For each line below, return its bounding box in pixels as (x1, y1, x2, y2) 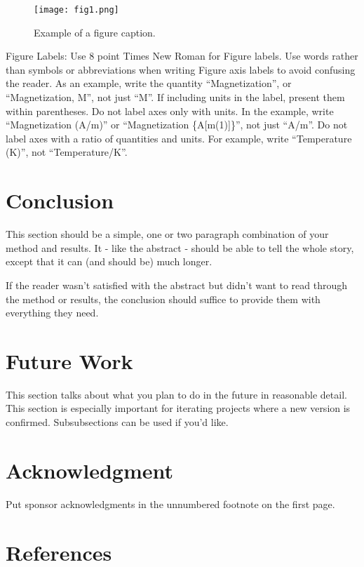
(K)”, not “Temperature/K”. (6, 145, 128, 159)
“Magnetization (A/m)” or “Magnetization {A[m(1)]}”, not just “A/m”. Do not (6, 117, 348, 132)
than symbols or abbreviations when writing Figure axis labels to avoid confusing (6, 62, 356, 76)
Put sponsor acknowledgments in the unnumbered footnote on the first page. (6, 496, 335, 511)
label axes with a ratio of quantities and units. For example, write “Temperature (6, 131, 352, 145)
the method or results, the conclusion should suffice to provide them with (6, 291, 321, 306)
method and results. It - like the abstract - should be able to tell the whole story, (6, 240, 354, 255)
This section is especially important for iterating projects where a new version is (6, 401, 351, 415)
